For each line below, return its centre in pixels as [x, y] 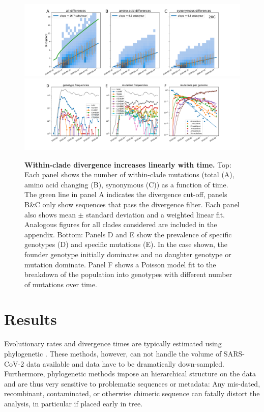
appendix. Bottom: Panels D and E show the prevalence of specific [128, 234]
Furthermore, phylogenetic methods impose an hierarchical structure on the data [130, 374]
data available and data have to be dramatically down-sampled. [125, 363]
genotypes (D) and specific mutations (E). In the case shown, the [126, 244]
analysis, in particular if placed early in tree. [74, 403]
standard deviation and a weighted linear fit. [155, 214]
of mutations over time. [61, 284]
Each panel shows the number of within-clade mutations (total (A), [129, 174]
